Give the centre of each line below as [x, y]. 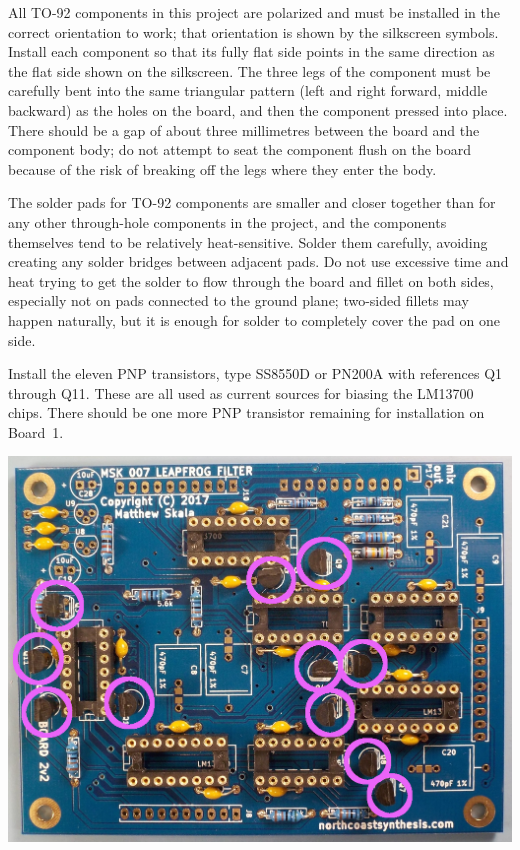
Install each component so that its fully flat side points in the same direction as [251, 51]
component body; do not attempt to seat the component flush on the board [239, 149]
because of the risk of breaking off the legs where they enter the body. [222, 168]
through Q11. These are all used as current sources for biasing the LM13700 [241, 392]
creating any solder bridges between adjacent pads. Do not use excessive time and [258, 261]
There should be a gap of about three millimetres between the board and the [244, 129]
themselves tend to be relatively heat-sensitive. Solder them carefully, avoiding [248, 241]
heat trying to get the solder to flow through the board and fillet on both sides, [251, 280]
